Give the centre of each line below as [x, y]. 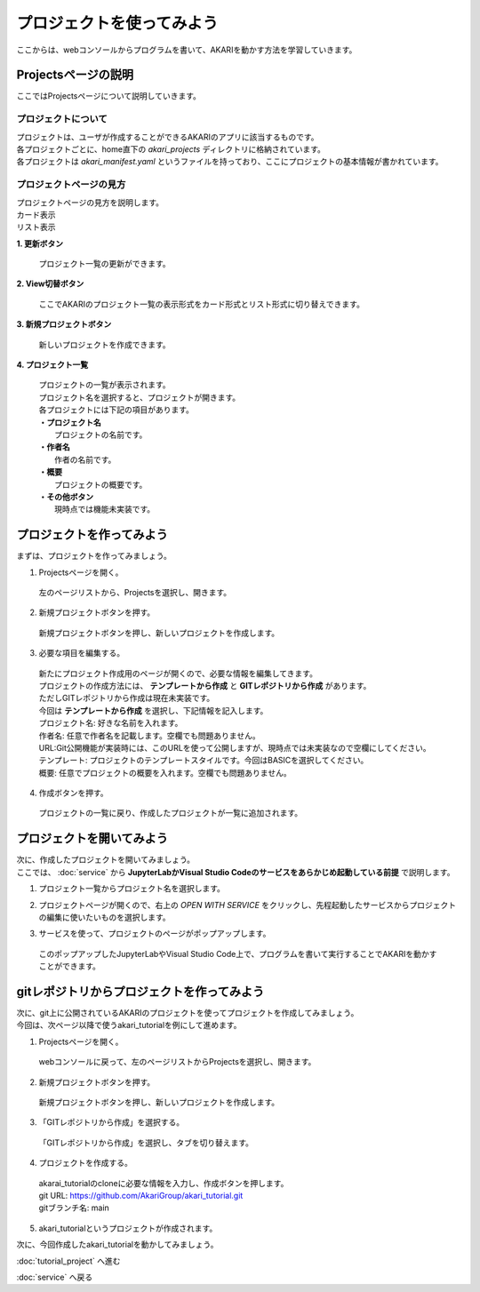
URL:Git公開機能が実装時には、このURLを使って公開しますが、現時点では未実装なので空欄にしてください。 [235, 747]
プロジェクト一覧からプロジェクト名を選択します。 [132, 889]
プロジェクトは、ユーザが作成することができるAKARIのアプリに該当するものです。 [168, 137]
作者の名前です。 [85, 459]
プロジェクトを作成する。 [85, 1163]
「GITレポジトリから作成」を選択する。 [112, 1122]
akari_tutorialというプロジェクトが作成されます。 [128, 1228]
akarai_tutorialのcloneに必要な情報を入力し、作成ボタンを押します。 [164, 1183]
